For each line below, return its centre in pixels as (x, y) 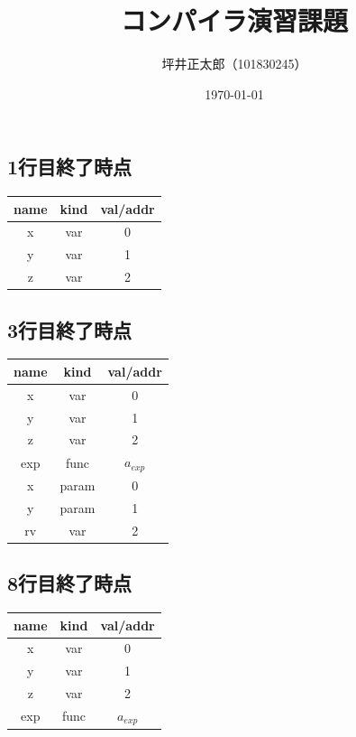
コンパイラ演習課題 (234, 20)
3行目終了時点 (70, 329)
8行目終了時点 (70, 583)
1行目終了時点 (70, 167)
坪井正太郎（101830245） (234, 64)
